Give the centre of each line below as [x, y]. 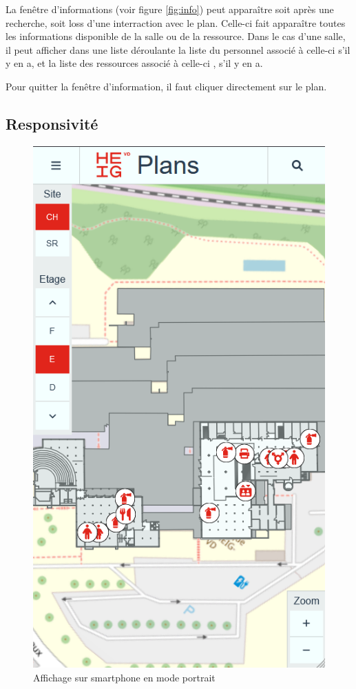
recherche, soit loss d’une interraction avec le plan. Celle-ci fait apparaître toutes [176, 22]
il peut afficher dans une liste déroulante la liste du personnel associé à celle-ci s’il [178, 49]
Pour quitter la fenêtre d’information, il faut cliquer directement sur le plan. [166, 86]
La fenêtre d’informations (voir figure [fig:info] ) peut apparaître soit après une [170, 9]
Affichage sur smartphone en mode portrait [124, 677]
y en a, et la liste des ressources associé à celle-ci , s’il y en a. [134, 63]
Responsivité [52, 123]
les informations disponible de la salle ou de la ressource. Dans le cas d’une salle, [176, 36]
